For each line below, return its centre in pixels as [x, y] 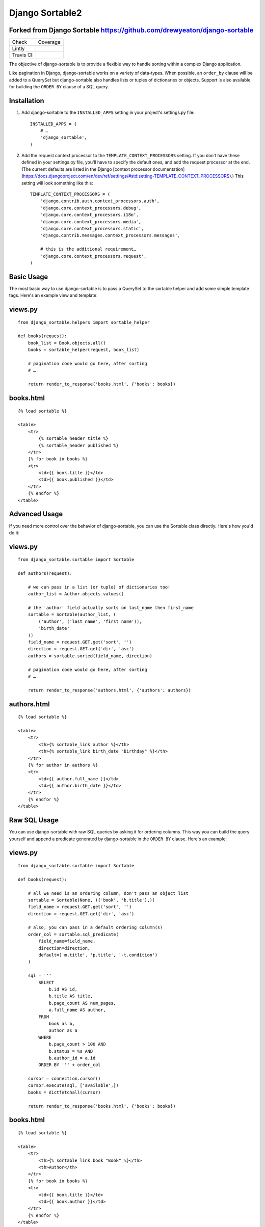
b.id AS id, [63, 989]
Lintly [18, 49]
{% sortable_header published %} [79, 445]
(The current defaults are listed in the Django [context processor [86, 169]
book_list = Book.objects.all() [67, 343]
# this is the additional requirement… [88, 249]
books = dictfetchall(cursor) [64, 1092]
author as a [63, 1030]
